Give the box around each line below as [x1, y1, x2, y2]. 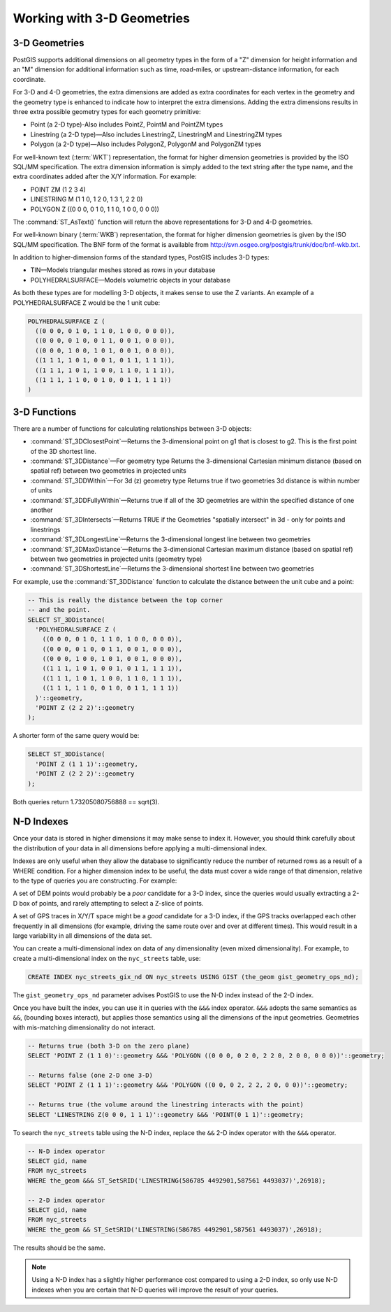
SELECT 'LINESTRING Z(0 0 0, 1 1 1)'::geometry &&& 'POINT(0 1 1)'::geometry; [27, 1111, 304, 1118]
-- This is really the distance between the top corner [27, 596, 223, 604]
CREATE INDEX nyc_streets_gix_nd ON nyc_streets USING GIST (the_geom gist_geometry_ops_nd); [27, 973, 360, 981]
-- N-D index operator [27, 1147, 105, 1155]
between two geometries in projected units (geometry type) [30, 555, 202, 563]
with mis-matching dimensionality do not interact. [13, 1023, 156, 1032]
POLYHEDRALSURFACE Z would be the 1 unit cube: [13, 298, 161, 307]
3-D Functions [13, 406, 77, 418]
